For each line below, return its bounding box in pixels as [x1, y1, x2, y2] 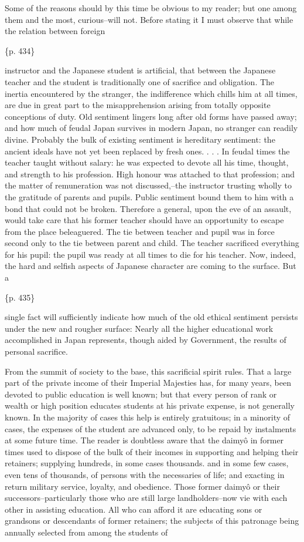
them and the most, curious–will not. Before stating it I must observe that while [5, 13, 293, 25]
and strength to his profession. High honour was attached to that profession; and [5, 167, 295, 180]
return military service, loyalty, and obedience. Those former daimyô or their [5, 480, 280, 492]
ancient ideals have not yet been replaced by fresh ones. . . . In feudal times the [5, 144, 290, 157]
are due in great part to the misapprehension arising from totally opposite [5, 99, 271, 111]
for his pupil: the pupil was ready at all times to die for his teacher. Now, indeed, [5, 248, 296, 260]
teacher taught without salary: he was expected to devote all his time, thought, [5, 156, 289, 169]
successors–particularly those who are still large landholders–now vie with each [5, 491, 288, 504]
